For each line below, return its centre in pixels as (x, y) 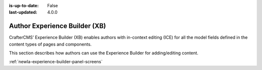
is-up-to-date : (24, 6)
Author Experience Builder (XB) (57, 26)
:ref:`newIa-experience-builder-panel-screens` (56, 62)
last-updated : (23, 12)
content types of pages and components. (50, 44)
